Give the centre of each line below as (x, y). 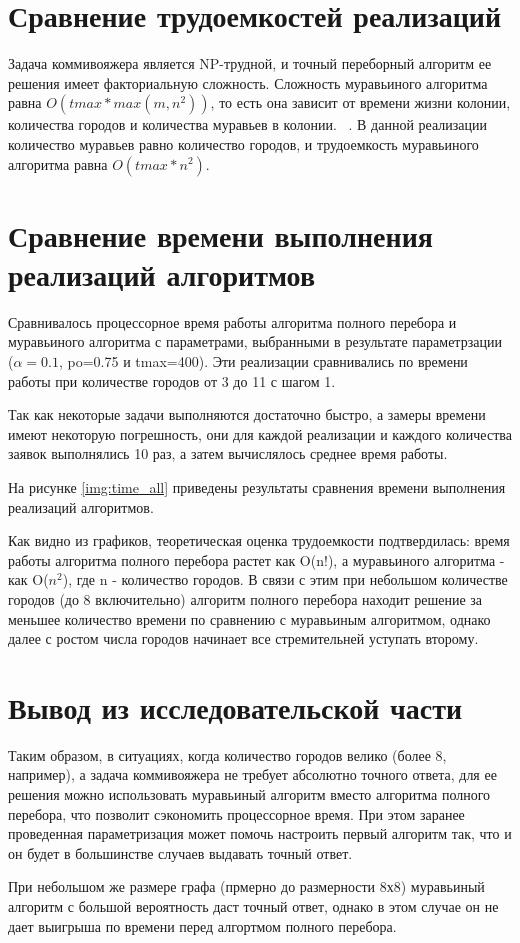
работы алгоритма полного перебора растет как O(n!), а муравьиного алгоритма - (256, 559)
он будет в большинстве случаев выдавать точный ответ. (180, 852)
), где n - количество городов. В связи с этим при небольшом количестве (285, 579)
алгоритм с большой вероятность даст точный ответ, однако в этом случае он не (253, 906)
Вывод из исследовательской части (235, 706)
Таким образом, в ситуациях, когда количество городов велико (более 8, (227, 754)
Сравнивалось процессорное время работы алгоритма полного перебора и (232, 321)
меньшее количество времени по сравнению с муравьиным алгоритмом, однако (249, 618)
